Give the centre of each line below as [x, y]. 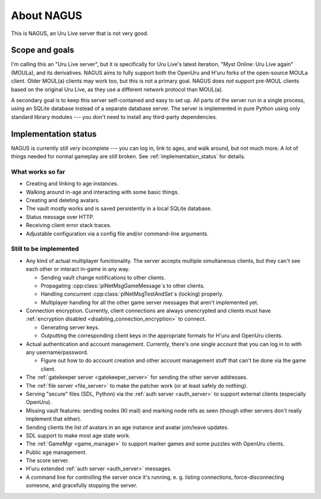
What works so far [38, 171]
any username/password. [57, 352]
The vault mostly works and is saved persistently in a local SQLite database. [119, 209]
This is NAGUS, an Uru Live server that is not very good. [80, 33]
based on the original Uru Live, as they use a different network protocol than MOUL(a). [117, 89]
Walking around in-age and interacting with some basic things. [103, 192]
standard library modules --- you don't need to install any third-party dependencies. [114, 117]
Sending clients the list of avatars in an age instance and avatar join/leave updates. [127, 427]
